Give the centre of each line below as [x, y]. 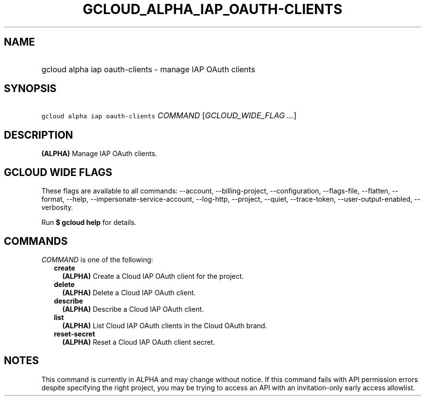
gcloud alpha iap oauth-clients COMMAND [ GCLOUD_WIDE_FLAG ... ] [169, 116]
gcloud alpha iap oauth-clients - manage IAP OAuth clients [148, 69]
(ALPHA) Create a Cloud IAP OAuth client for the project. [153, 276]
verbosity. [57, 208]
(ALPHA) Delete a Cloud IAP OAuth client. [129, 292]
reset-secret [74, 334]
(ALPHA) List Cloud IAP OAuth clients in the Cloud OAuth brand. [165, 325]
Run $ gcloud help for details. [89, 223]
